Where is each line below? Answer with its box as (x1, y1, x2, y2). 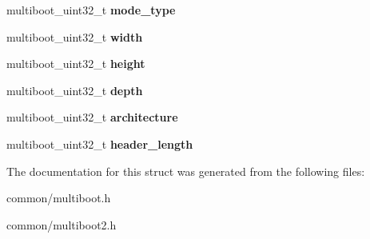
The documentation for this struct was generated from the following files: (6, 162, 365, 179)
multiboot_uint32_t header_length (6, 135, 193, 152)
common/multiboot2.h (6, 216, 117, 233)
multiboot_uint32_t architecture (6, 109, 178, 125)
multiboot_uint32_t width (6, 28, 143, 45)
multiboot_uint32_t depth (6, 82, 143, 98)
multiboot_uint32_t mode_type (6, 2, 176, 18)
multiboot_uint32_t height (6, 55, 145, 72)
